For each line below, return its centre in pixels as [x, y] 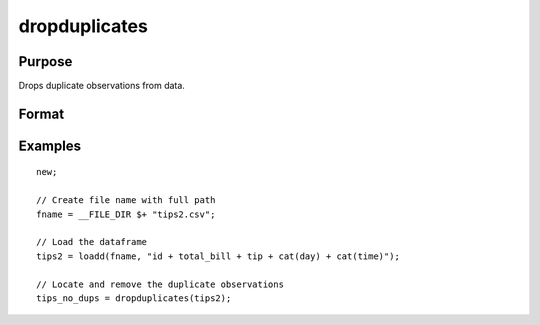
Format [41, 113]
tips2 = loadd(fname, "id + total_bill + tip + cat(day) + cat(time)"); [218, 256]
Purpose [45, 61]
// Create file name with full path [126, 200]
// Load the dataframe [92, 242]
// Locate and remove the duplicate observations [160, 284]
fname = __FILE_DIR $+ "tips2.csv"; [126, 214]
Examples [50, 145]
